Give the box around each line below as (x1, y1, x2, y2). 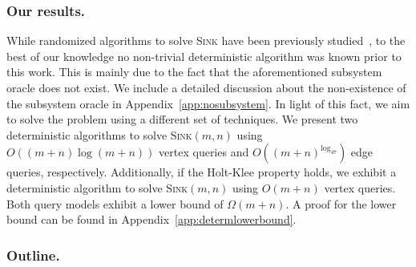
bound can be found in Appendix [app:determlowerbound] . (6, 211, 297, 228)
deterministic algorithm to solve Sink (6, 179, 188, 196)
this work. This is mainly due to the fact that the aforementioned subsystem (6, 63, 382, 80)
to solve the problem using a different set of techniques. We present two (6, 111, 358, 127)
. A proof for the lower (285, 195, 397, 212)
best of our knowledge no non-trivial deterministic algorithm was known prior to (6, 47, 402, 64)
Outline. (6, 245, 60, 265)
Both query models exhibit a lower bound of (6, 195, 224, 212)
